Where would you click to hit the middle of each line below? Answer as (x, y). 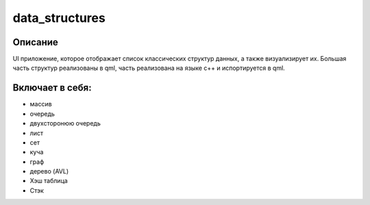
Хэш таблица (49, 181)
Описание (35, 42)
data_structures (59, 18)
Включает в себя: (52, 88)
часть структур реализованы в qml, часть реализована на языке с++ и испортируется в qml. (149, 68)
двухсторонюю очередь (65, 123)
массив (41, 104)
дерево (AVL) (49, 171)
